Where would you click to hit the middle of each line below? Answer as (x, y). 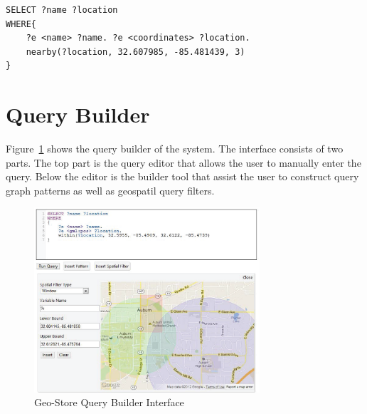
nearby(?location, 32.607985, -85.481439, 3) (135, 52)
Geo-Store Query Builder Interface (109, 402)
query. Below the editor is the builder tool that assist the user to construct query (182, 176)
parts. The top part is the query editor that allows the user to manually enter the (183, 162)
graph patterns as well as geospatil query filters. (110, 190)
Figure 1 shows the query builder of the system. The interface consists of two (175, 149)
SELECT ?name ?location (62, 10)
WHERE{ (21, 24)
